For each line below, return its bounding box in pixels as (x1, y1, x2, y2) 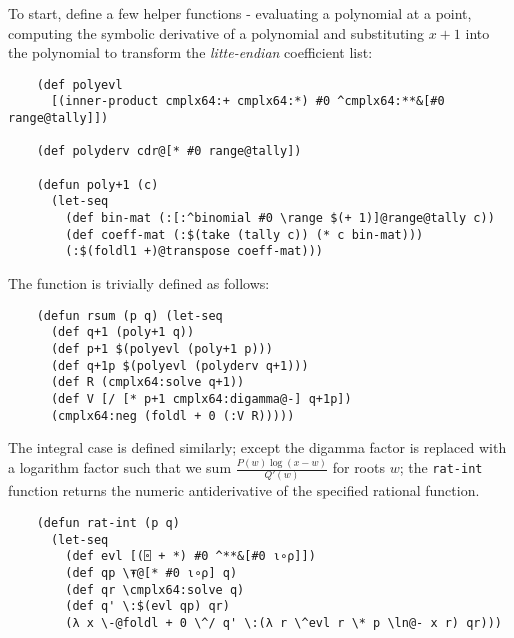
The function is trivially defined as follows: (8, 273, 270, 293)
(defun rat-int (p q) (36, 516, 180, 531)
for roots (332, 457, 385, 478)
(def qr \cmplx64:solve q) (65, 582, 245, 597)
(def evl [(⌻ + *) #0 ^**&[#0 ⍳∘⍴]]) (65, 549, 316, 564)
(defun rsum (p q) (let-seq (36, 308, 223, 323)
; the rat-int (399, 457, 483, 478)
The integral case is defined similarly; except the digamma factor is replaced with (8, 437, 507, 458)
